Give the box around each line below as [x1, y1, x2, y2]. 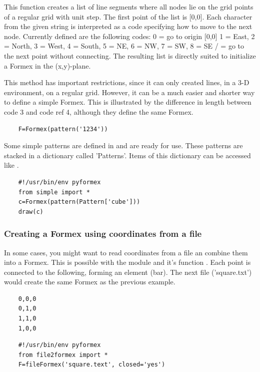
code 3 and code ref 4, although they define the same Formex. [4, 106, 193, 117]
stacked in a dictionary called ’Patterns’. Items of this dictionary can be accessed [4, 150, 251, 160]
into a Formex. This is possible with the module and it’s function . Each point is [4, 257, 251, 267]
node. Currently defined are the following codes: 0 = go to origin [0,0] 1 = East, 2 [4, 31, 255, 41]
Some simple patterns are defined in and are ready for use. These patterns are [4, 140, 243, 151]
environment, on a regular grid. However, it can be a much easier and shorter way [4, 87, 255, 97]
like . [4, 160, 19, 170]
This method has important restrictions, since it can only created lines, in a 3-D [4, 77, 249, 88]
